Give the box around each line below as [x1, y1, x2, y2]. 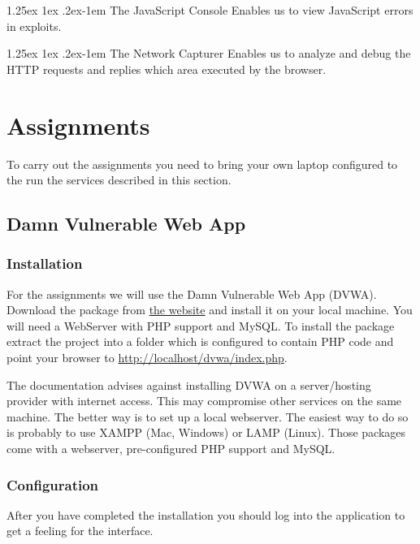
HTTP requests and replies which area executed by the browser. [6, 60, 327, 77]
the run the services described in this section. [6, 171, 232, 188]
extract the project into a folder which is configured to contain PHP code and [6, 333, 394, 350]
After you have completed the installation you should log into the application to [6, 506, 405, 523]
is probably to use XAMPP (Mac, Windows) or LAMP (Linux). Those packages [6, 424, 406, 441]
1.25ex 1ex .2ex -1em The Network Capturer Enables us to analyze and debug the [6, 45, 411, 62]
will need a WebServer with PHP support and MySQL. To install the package [6, 317, 395, 334]
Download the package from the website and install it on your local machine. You [6, 301, 413, 318]
